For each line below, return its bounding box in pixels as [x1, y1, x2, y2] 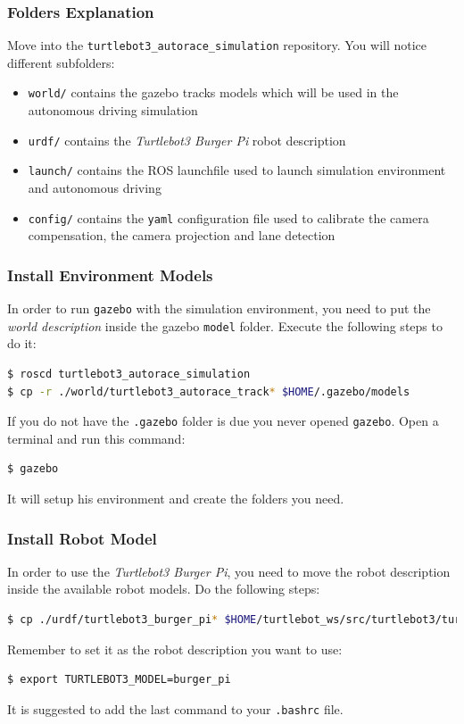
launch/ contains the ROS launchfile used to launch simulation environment [28, 161, 446, 179]
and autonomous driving [28, 179, 162, 197]
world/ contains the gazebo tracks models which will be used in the [28, 83, 399, 102]
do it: [7, 334, 37, 353]
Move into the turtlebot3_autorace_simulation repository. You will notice [7, 36, 427, 54]
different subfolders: [7, 53, 115, 71]
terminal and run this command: [7, 429, 186, 447]
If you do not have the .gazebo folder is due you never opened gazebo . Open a [7, 412, 439, 430]
